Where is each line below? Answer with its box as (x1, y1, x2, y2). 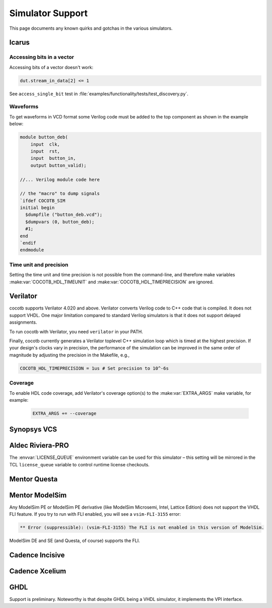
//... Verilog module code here (20, 176, 100, 183)
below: (9, 121, 24, 127)
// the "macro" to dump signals (20, 191, 100, 197)
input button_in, (30, 155, 76, 161)
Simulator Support (9, 8, 88, 19)
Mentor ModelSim (9, 491, 67, 499)
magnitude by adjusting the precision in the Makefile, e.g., (9, 352, 130, 358)
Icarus (9, 38, 30, 47)
